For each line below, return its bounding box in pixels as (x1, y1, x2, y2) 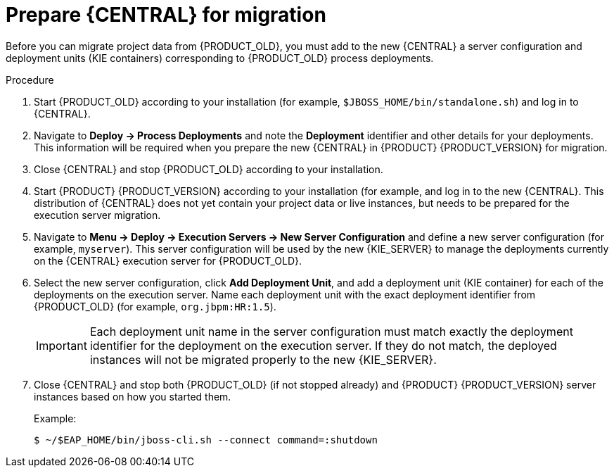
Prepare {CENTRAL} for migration (6, 3, 326, 27)
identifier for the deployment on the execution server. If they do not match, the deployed (89, 338, 557, 353)
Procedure (6, 73, 54, 86)
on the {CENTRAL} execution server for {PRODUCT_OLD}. (34, 254, 302, 267)
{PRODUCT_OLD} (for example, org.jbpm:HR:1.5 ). (34, 300, 276, 313)
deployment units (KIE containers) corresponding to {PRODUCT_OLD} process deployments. (6, 51, 434, 64)
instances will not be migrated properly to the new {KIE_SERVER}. (89, 352, 437, 367)
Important (36, 338, 87, 353)
